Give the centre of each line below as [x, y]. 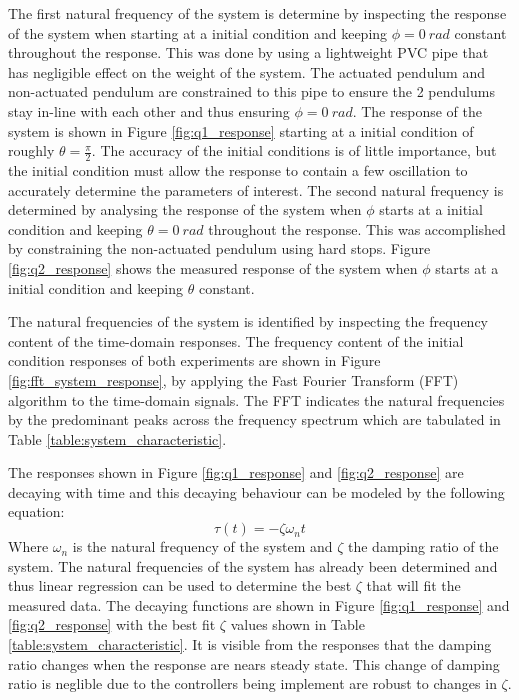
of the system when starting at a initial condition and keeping [198, 32]
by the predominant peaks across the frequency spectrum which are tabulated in [254, 419]
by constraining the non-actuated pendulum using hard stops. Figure [219, 248]
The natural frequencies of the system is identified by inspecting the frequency [248, 321]
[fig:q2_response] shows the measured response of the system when [213, 267]
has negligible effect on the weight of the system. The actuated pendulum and [246, 71]
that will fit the [413, 585]
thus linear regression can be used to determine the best [180, 585]
